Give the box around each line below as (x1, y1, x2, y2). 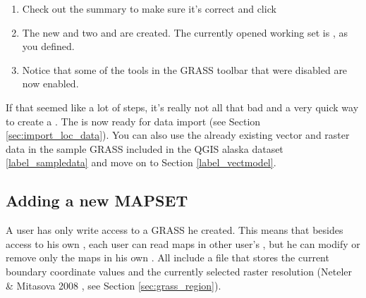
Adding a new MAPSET (6, 190, 188, 211)
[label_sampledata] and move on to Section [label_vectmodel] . (6, 155, 276, 170)
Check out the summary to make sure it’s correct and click (22, 1, 276, 15)
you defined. (22, 39, 75, 54)
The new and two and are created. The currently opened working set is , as (22, 25, 348, 39)
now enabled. (22, 76, 79, 91)
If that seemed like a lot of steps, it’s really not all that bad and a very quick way (6, 99, 359, 114)
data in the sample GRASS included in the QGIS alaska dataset (6, 141, 283, 156)
